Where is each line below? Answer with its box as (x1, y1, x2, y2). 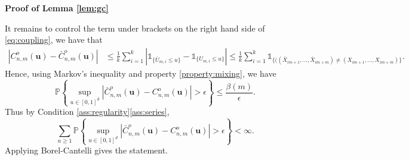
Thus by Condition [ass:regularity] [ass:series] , (5, 105, 170, 118)
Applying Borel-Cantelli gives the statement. (5, 144, 168, 156)
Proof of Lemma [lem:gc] (5, 2, 109, 14)
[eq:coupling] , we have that (5, 33, 103, 46)
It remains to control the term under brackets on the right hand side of (5, 21, 265, 34)
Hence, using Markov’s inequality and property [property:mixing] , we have (5, 67, 276, 79)
